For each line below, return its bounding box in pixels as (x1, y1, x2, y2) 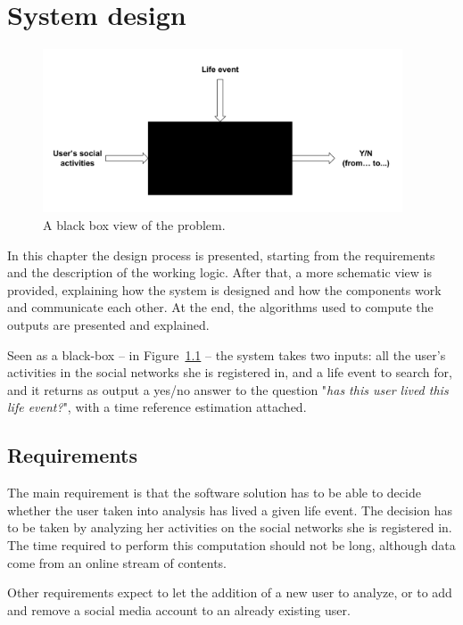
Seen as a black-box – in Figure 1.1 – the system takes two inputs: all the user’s (7, 345, 446, 364)
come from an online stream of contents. (7, 553, 227, 572)
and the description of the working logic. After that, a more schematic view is (7, 263, 432, 282)
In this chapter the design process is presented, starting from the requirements (7, 245, 435, 264)
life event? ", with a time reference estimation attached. (7, 398, 307, 416)
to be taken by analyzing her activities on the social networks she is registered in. (7, 518, 452, 537)
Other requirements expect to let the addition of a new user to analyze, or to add (7, 583, 452, 602)
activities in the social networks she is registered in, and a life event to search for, (7, 363, 452, 382)
